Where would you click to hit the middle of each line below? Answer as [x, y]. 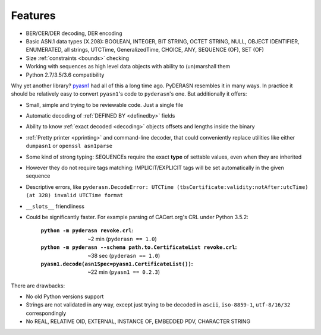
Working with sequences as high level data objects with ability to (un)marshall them [128, 67]
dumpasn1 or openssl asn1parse [69, 146]
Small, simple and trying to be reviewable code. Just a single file [105, 105]
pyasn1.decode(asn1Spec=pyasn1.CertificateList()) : [117, 264]
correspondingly [46, 313]
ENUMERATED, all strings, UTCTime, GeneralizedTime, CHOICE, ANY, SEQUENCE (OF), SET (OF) [145, 50]
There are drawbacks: [38, 286]
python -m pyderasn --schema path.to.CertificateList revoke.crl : [139, 247]
